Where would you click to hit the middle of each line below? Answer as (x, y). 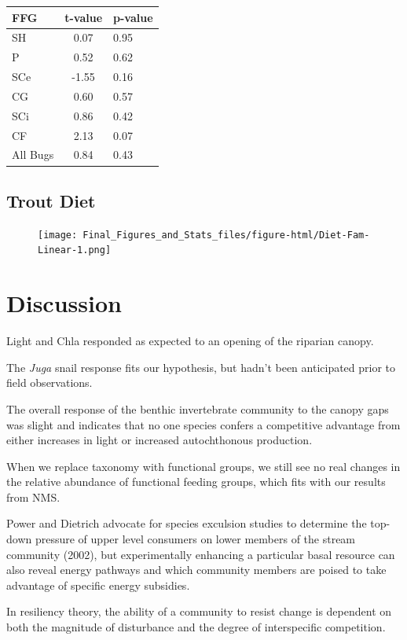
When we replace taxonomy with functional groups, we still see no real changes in (203, 466)
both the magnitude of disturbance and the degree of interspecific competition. (196, 627)
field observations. (49, 383)
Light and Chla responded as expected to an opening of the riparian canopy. (190, 341)
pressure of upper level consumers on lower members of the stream (195, 539)
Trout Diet (51, 200)
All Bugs (33, 154)
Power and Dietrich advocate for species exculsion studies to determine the (187, 523)
